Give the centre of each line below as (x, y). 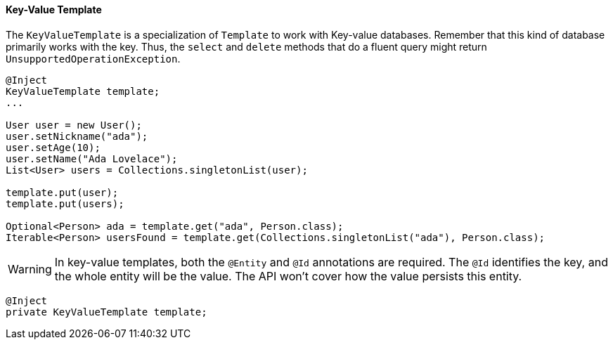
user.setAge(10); (53, 147)
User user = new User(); (74, 125)
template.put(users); (65, 203)
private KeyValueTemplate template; (107, 312)
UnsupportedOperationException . (93, 58)
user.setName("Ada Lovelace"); (92, 158)
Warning (30, 269)
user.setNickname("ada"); (77, 136)
